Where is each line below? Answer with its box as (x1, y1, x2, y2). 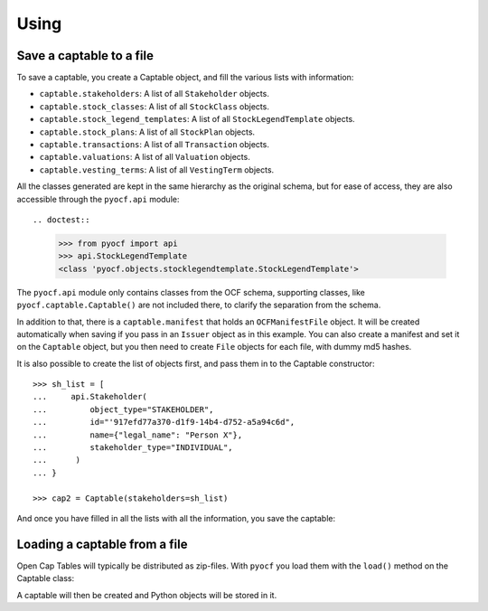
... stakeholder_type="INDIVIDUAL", (33, 443, 234, 453)
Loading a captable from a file (16, 536, 188, 551)
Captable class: (16, 573, 75, 584)
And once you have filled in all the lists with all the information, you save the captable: (16, 512, 336, 523)
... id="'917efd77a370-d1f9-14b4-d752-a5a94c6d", (33, 417, 296, 428)
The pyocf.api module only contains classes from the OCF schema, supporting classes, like (16, 287, 365, 297)
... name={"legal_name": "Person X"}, (33, 429, 243, 440)
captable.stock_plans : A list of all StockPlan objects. (39, 127, 256, 137)
